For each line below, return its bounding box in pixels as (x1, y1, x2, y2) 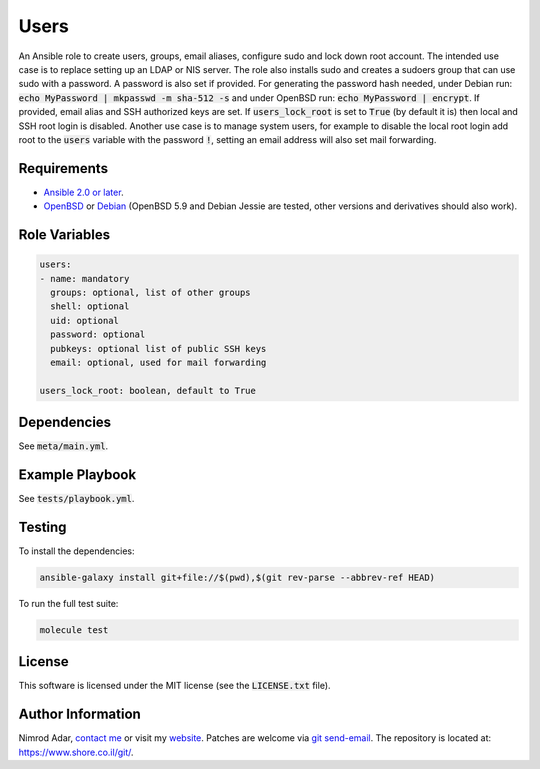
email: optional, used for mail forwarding (50, 356, 267, 368)
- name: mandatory (39, 273, 130, 284)
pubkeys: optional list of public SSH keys (50, 343, 267, 354)
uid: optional (50, 315, 120, 326)
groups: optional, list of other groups (50, 286, 251, 298)
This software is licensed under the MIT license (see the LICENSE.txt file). (18, 680, 331, 692)
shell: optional (50, 301, 130, 312)
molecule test (39, 624, 109, 635)
